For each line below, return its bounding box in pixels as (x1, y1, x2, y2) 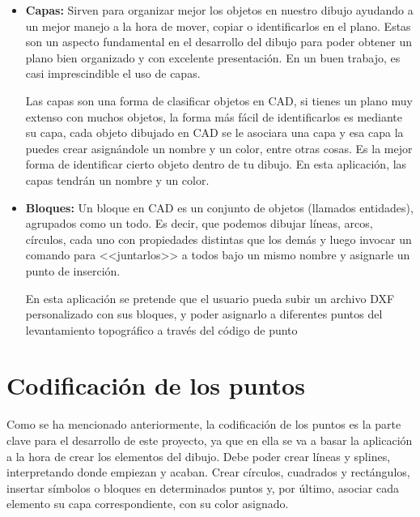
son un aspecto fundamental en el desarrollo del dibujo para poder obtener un (25, 33, 413, 50)
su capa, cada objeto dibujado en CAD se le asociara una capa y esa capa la (25, 124, 404, 141)
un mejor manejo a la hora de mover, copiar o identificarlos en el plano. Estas (25, 17, 411, 34)
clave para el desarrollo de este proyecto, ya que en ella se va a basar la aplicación (6, 432, 413, 448)
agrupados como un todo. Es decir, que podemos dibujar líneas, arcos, (25, 215, 373, 232)
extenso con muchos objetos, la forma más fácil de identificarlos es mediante (25, 108, 403, 125)
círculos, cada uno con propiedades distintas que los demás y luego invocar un (25, 230, 412, 247)
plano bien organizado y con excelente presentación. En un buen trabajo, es (25, 49, 401, 66)
